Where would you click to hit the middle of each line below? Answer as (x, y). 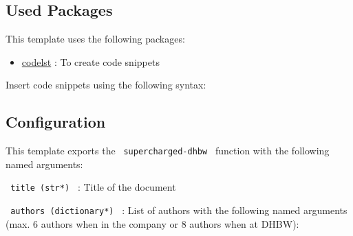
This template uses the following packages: (95, 39)
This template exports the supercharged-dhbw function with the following (168, 151)
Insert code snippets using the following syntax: (106, 85)
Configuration (56, 122)
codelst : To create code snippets (90, 61)
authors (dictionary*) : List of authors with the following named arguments (179, 210)
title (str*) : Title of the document (93, 187)
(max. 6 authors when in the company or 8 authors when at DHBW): (152, 223)
